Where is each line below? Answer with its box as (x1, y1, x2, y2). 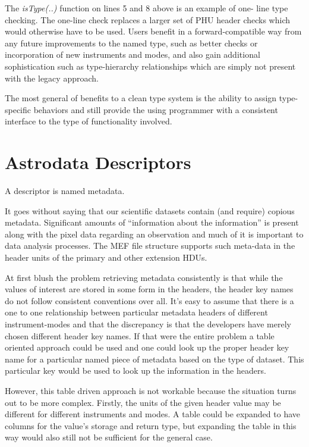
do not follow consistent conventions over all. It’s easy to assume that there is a (5, 294, 294, 307)
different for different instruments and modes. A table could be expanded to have (5, 408, 300, 420)
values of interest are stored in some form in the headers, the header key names (5, 283, 294, 295)
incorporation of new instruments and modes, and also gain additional (5, 48, 260, 61)
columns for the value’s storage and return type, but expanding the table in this (5, 419, 297, 432)
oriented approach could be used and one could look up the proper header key (5, 341, 289, 354)
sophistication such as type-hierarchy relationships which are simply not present (5, 60, 296, 72)
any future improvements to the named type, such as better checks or (5, 36, 258, 49)
